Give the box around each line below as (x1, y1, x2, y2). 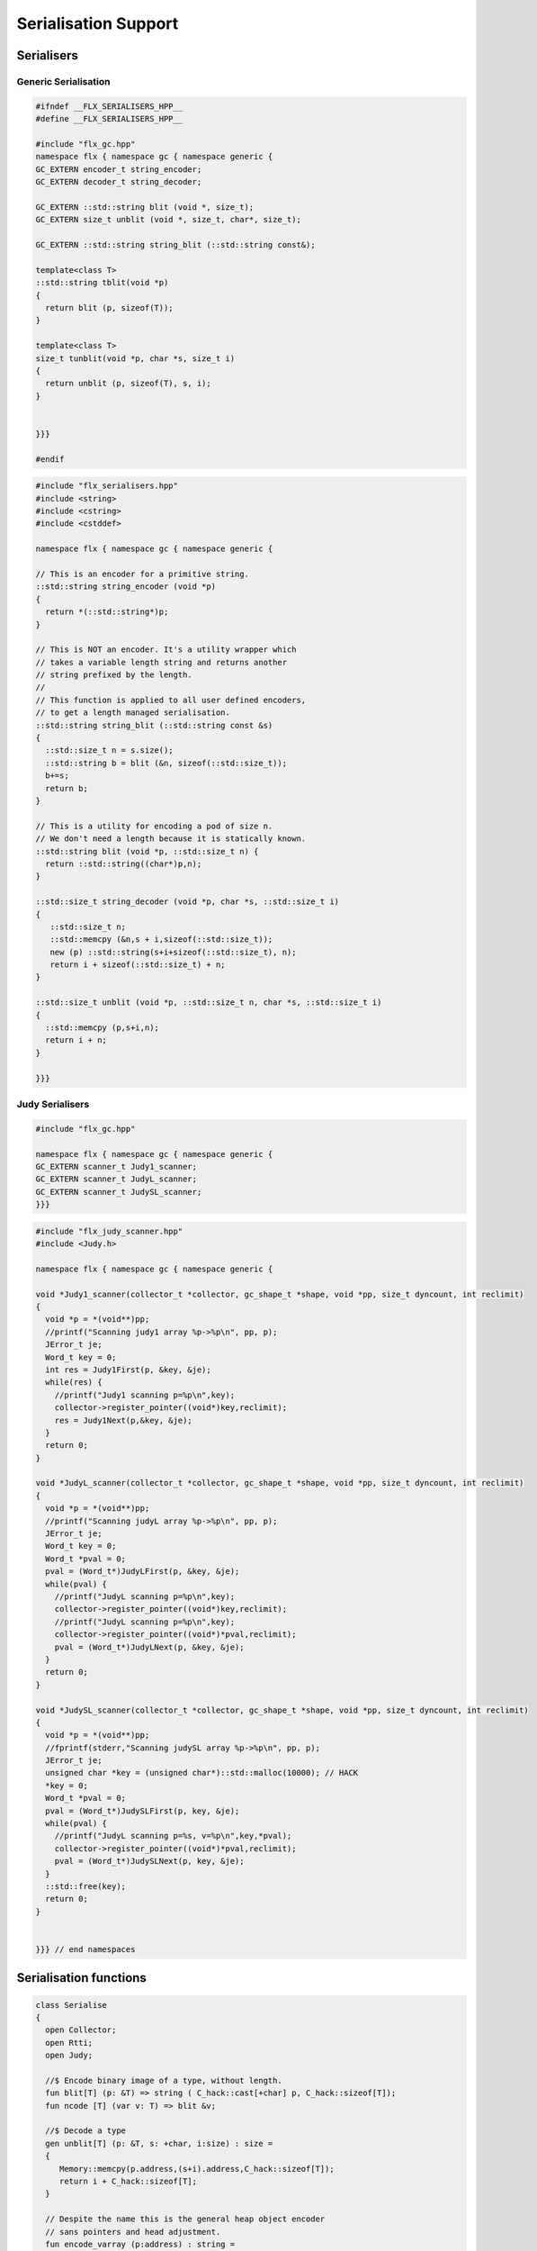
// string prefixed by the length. (35, 670, 192, 680)
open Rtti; (45, 2038, 94, 2048)
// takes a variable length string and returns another (35, 657, 288, 667)
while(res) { (45, 1378, 103, 1388)
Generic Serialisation (16, 75, 111, 87)
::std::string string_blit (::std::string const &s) (35, 720, 273, 730)
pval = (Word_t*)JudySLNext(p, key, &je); (54, 1856, 245, 1867)
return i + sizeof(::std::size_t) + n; (49, 960, 226, 970)
